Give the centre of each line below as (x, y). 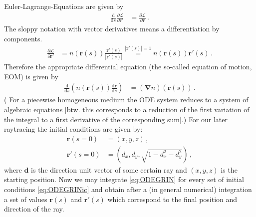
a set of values (26, 199)
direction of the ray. (34, 209)
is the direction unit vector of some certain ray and (109, 169)
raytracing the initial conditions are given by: (73, 129)
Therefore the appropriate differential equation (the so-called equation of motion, (128, 67)
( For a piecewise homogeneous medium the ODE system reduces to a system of (126, 100)
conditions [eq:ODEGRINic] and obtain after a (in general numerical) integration (128, 189)
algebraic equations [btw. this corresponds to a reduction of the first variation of (127, 109)
